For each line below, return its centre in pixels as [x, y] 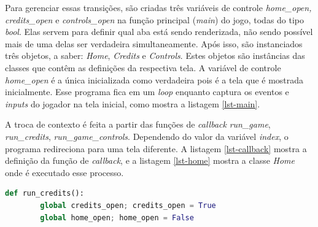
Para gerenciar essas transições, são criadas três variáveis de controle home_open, [158, 7]
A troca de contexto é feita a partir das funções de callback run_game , [138, 124]
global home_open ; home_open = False [117, 217]
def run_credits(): [45, 194]
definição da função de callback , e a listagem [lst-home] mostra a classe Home [150, 160]
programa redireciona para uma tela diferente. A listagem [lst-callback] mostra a [156, 148]
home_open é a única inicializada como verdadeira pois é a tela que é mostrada [154, 79]
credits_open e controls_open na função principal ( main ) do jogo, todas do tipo [155, 19]
